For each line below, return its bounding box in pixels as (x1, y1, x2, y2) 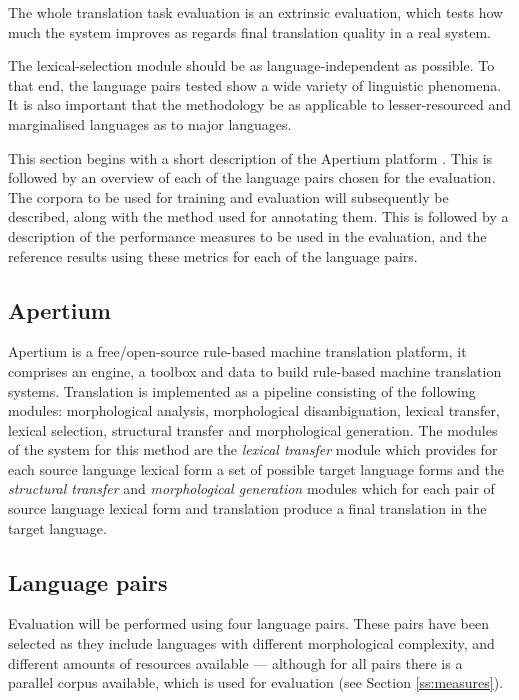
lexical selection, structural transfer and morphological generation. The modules (8, 419, 498, 440)
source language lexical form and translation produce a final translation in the (8, 498, 487, 519)
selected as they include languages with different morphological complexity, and (8, 633, 495, 654)
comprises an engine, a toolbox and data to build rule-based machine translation (8, 360, 502, 381)
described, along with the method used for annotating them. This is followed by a (8, 206, 509, 227)
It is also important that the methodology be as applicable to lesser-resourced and (8, 94, 512, 115)
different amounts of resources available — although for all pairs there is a (8, 652, 463, 673)
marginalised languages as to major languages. (8, 113, 292, 134)
